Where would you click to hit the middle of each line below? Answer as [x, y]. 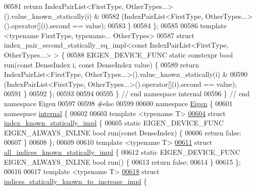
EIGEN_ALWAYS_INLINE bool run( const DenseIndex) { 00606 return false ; [123, 132]
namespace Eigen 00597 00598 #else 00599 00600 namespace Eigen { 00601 [118, 103]
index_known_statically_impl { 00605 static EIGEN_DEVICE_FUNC [114, 123]
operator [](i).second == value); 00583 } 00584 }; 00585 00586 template [119, 26]
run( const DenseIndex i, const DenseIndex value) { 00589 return [102, 64]
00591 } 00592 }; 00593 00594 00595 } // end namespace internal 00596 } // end [127, 94]
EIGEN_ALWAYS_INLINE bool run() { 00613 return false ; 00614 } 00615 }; [123, 161]
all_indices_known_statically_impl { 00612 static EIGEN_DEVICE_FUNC [122, 152]
